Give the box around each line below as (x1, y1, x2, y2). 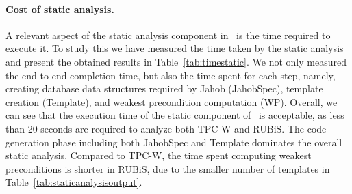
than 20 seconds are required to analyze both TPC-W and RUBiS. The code (5, 121, 327, 135)
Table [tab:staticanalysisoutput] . (5, 175, 142, 189)
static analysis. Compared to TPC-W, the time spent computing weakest (5, 148, 312, 163)
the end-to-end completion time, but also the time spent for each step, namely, (5, 68, 336, 82)
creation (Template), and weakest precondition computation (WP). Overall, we (5, 94, 338, 109)
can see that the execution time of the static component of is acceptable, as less (5, 108, 344, 122)
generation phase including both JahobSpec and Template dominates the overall (5, 135, 342, 149)
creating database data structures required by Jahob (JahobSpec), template (5, 81, 323, 96)
